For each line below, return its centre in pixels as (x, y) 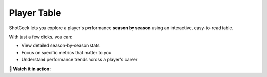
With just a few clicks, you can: (41, 37)
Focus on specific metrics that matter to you (67, 52)
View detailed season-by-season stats (61, 46)
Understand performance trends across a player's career (80, 60)
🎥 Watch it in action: (30, 69)
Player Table (35, 13)
